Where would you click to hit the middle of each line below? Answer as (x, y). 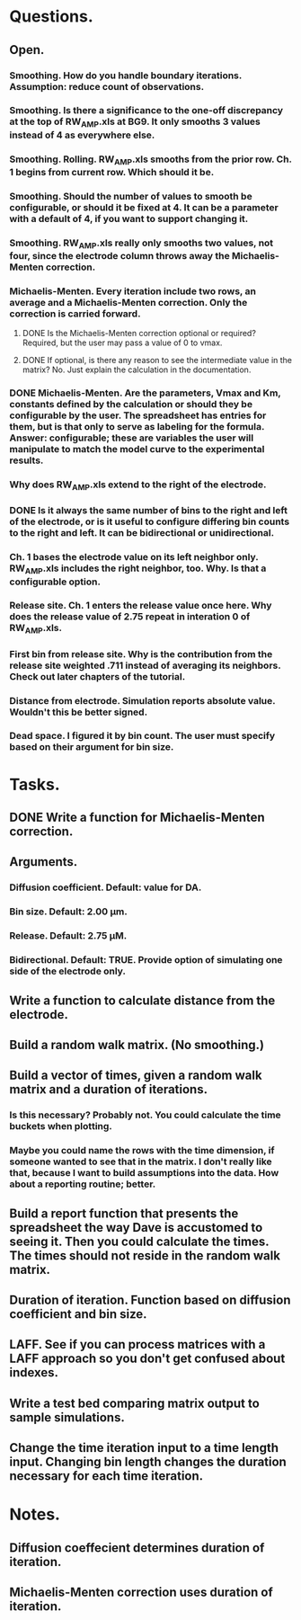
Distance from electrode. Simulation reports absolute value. (142, 700)
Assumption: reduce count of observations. (107, 86)
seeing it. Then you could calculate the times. (139, 1241)
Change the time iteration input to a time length (144, 1448)
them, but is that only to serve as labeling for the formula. (137, 427)
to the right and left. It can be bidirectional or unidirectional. (142, 533)
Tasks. (35, 784)
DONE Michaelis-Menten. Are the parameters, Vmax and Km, (145, 393)
